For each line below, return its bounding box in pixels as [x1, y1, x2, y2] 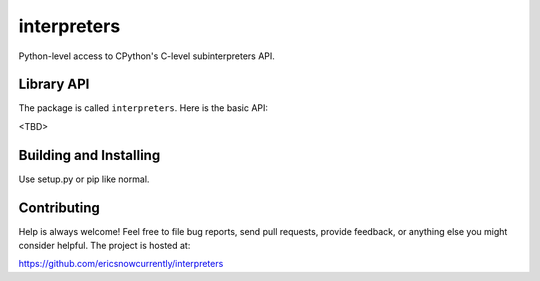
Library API [18, 76, 90, 93]
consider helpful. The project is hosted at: [18, 240, 191, 252]
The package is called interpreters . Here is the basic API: [18, 102, 269, 114]
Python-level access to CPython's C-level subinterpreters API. [18, 50, 275, 62]
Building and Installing [18, 146, 161, 164]
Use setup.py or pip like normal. [18, 173, 150, 185]
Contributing [18, 199, 100, 216]
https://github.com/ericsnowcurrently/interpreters [18, 258, 224, 270]
